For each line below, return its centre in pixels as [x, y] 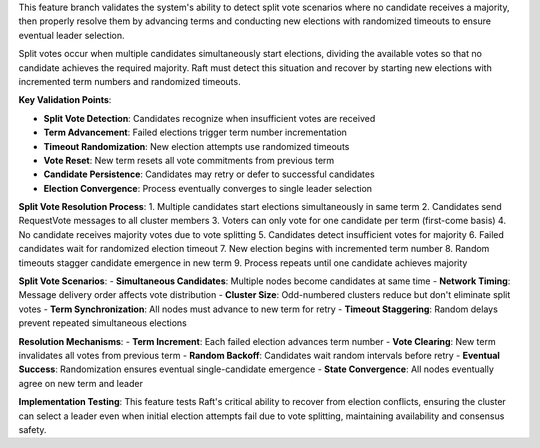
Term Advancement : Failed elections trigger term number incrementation [195, 132]
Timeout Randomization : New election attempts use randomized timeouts [196, 146]
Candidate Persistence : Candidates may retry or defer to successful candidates [209, 174]
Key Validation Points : [65, 100]
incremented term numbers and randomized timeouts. [129, 81]
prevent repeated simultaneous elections [102, 323]
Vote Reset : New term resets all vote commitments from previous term [189, 160]
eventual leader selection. [71, 35]
